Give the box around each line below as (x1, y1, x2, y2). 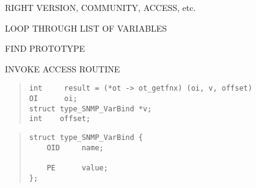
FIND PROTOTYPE (5, 42, 86, 55)
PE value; (46, 163, 108, 172)
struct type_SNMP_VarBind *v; (29, 104, 152, 113)
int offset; (29, 114, 91, 124)
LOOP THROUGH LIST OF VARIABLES (5, 21, 167, 34)
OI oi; (29, 94, 78, 103)
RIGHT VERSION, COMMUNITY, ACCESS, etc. (5, 1, 196, 13)
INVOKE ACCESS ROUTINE (5, 62, 120, 75)
